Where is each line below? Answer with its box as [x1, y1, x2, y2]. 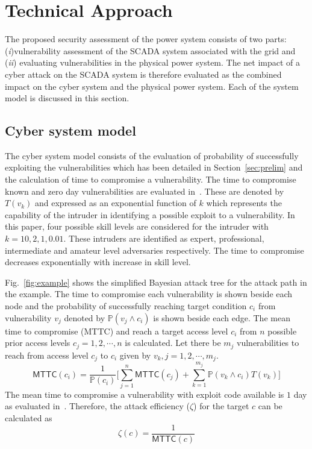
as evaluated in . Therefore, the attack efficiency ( [5, 400, 190, 412]
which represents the [206, 196, 282, 209]
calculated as [5, 412, 52, 424]
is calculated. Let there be [125, 336, 221, 349]
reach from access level [5, 348, 89, 361]
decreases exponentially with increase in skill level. [5, 256, 191, 268]
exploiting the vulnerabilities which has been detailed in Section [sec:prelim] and [5, 161, 303, 174]
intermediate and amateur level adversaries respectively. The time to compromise [5, 243, 304, 256]
